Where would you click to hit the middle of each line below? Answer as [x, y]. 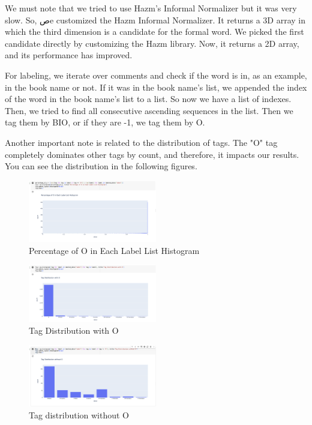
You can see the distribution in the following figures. [101, 166]
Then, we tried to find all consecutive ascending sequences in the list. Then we [149, 110]
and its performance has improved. [69, 55]
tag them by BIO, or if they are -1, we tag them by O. [105, 122]
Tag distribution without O [79, 414]
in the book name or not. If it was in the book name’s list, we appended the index [156, 87]
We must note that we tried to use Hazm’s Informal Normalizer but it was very [151, 8]
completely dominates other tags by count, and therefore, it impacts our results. [152, 154]
